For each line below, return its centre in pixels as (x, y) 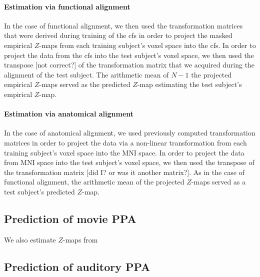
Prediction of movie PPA (70, 218)
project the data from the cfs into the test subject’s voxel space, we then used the (129, 55)
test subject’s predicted (39, 191)
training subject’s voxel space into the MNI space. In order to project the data (124, 152)
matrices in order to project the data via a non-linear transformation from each (125, 142)
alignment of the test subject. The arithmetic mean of (86, 74)
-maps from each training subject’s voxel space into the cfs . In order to (147, 45)
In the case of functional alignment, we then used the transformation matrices (123, 25)
